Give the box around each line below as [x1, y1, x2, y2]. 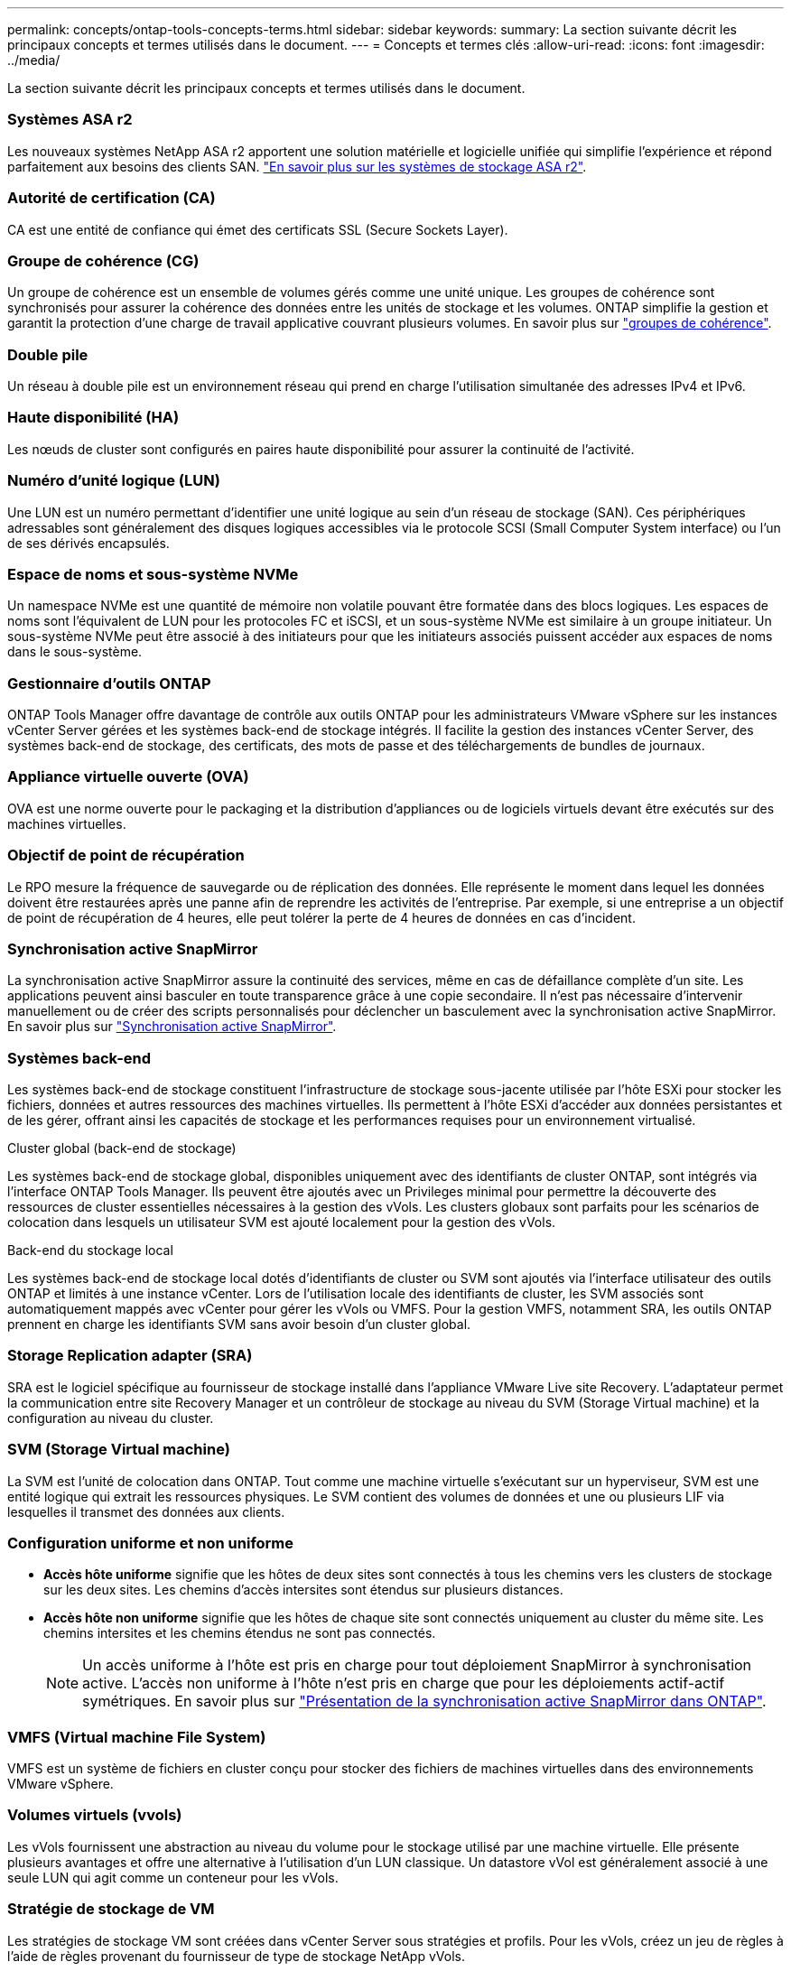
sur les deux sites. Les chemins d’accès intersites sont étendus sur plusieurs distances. [43, 1582, 563, 1598]
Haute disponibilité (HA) [7, 408, 180, 427]
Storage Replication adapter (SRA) [7, 1346, 253, 1365]
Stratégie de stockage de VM [7, 1900, 215, 1919]
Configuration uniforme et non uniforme [7, 1533, 294, 1552]
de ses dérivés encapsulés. [7, 535, 170, 551]
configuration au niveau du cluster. [7, 1409, 214, 1426]
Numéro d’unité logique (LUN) [7, 471, 220, 490]
